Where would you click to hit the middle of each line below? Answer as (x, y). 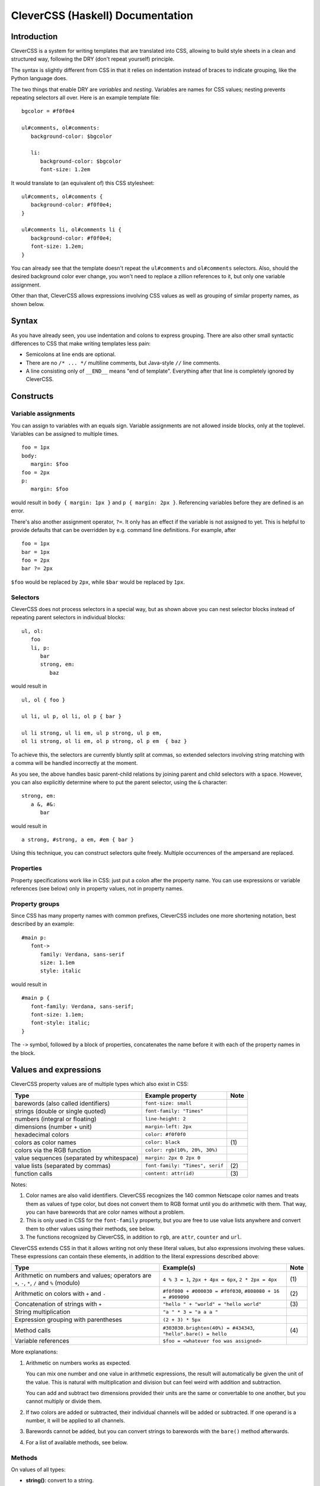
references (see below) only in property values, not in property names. (97, 888)
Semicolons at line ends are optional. (71, 354)
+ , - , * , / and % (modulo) (47, 1283)
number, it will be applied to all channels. (76, 1421)
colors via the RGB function (53, 1150)
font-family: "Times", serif (185, 1166)
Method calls (33, 1330)
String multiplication (42, 1312)
